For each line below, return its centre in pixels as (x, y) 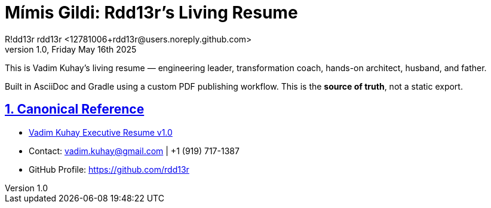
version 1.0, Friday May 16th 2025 (71, 49)
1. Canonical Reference (75, 109)
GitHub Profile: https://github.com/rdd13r (109, 169)
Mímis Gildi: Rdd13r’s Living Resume (151, 13)
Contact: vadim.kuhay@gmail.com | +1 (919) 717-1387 (134, 151)
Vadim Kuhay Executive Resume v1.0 (101, 132)
